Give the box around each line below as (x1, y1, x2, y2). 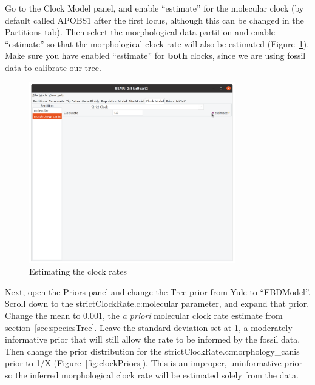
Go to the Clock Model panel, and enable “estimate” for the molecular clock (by (5, 2, 304, 14)
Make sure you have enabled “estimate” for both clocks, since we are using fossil (5, 49, 306, 62)
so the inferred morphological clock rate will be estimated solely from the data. (5, 369, 299, 381)
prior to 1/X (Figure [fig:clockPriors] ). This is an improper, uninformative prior (5, 357, 302, 369)
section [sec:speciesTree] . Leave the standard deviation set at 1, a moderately (5, 321, 293, 333)
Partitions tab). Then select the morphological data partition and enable (5, 25, 276, 38)
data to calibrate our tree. (5, 61, 101, 73)
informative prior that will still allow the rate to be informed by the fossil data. (5, 333, 300, 346)
